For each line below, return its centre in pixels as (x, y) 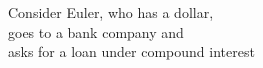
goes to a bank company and (96, 31)
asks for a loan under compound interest (131, 51)
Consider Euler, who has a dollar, (111, 12)
